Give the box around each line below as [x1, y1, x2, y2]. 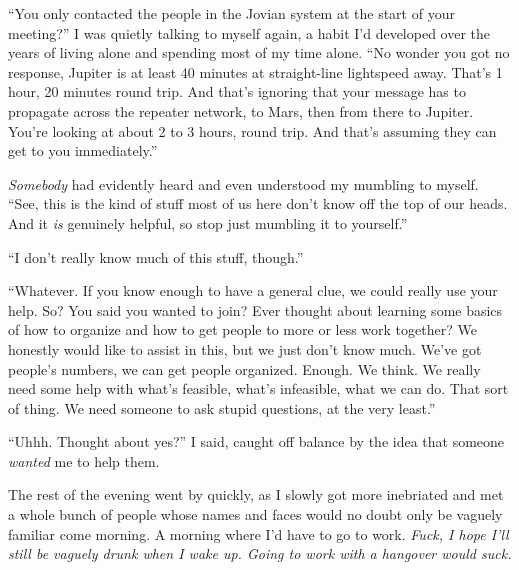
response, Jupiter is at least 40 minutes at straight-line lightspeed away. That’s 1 [8, 61, 503, 82]
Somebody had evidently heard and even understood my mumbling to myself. [8, 173, 479, 194]
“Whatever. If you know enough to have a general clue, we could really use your [8, 280, 498, 301]
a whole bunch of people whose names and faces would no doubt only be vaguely [8, 504, 503, 525]
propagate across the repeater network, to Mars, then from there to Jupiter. [8, 100, 474, 121]
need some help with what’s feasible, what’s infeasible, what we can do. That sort [8, 378, 509, 399]
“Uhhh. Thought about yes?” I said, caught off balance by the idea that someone [8, 431, 505, 452]
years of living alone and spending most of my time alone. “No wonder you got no [8, 42, 510, 63]
